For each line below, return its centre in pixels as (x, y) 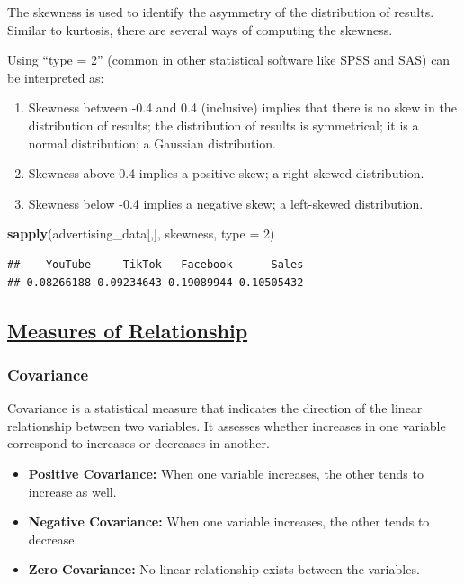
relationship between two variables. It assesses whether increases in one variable (227, 425)
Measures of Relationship (128, 330)
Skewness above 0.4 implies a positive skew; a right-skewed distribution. (226, 173)
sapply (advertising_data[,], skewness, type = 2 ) (141, 234)
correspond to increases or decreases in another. (138, 443)
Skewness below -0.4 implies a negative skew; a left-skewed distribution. (226, 203)
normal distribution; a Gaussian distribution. (152, 143)
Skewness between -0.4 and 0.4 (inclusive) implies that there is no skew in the (242, 108)
